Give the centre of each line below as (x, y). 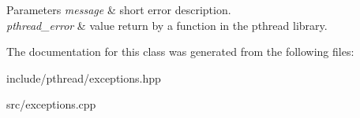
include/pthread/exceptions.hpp (84, 77)
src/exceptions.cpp (51, 104)
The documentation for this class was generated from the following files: (180, 52)
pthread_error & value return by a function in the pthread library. (167, 25)
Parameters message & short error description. (119, 9)
